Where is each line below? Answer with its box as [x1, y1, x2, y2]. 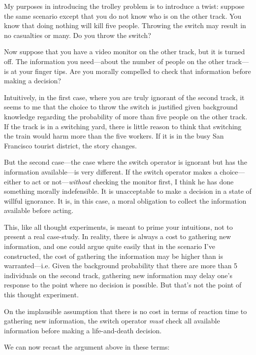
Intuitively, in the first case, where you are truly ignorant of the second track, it [4, 92, 245, 102]
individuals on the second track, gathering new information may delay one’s [4, 270, 232, 280]
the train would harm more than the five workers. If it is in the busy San [4, 131, 224, 141]
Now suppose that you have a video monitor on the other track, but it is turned [4, 46, 245, 57]
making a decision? [4, 75, 61, 86]
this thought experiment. [4, 289, 79, 300]
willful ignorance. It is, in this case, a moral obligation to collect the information [4, 195, 247, 206]
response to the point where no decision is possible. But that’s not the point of [4, 280, 242, 290]
